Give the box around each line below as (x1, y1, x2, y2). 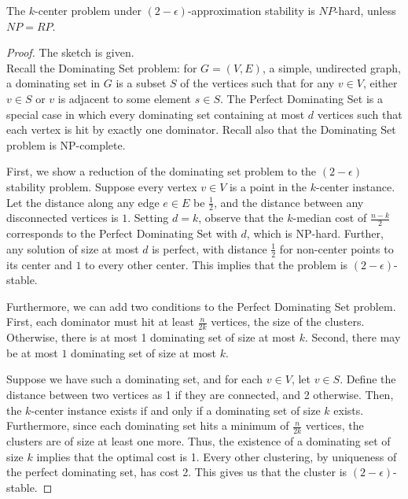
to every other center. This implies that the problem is (85, 256, 348, 272)
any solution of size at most (6, 240, 139, 257)
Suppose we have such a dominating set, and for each (6, 371, 263, 387)
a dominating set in (6, 75, 101, 91)
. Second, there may (304, 329, 401, 346)
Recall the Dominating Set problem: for (6, 59, 197, 76)
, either (362, 75, 398, 91)
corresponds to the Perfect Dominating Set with (6, 225, 237, 242)
